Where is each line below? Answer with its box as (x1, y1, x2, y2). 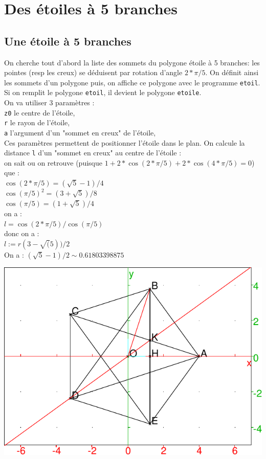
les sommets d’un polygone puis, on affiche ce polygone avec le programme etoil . (4, 77, 260, 87)
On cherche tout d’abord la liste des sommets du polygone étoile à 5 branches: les (4, 57, 260, 67)
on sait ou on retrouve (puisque (4, 157, 102, 168)
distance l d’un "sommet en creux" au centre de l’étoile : (4, 147, 182, 158)
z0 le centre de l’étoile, (4, 107, 75, 118)
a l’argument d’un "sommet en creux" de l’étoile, (4, 127, 156, 137)
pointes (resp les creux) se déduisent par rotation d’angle (4, 67, 183, 78)
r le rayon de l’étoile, (4, 117, 70, 128)
